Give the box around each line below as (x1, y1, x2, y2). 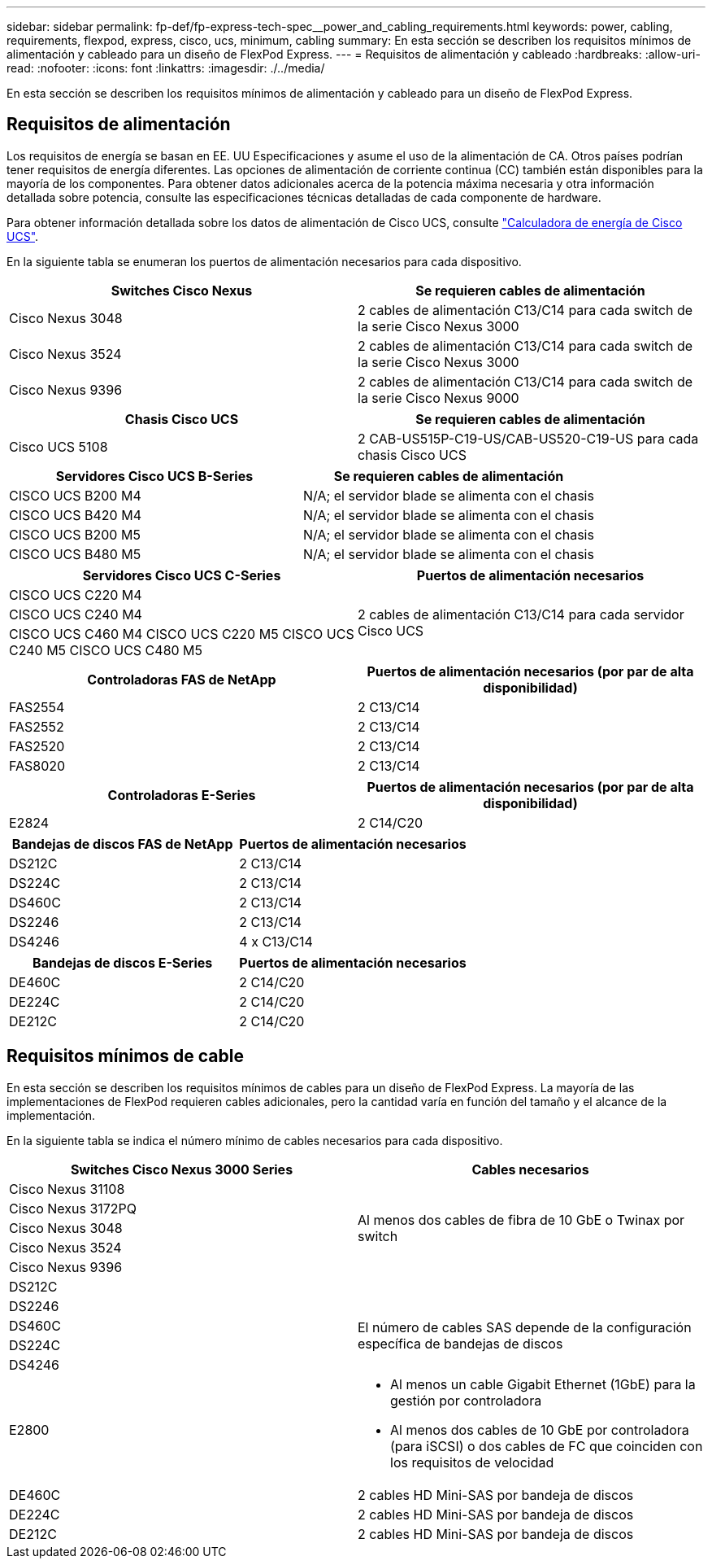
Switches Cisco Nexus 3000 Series (70, 1161, 293, 1178)
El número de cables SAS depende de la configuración (358, 1318, 692, 1335)
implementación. (7, 1108, 96, 1122)
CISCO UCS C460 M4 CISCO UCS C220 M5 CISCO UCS (9, 625, 354, 642)
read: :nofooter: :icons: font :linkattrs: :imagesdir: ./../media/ (7, 61, 325, 75)
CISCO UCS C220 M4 (9, 586, 142, 603)
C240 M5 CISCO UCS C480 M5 (9, 641, 203, 658)
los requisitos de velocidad (390, 1454, 554, 1471)
